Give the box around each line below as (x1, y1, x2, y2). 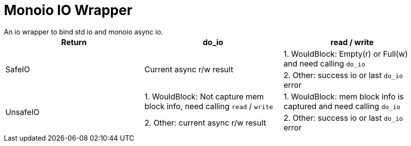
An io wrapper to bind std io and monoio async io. (4, 27, 163, 36)
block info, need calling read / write (144, 101, 273, 111)
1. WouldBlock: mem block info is (283, 91, 404, 101)
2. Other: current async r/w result (144, 117, 267, 128)
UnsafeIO (5, 107, 40, 117)
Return (61, 37, 87, 47)
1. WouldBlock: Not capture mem (144, 91, 264, 101)
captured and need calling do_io (283, 101, 401, 111)
